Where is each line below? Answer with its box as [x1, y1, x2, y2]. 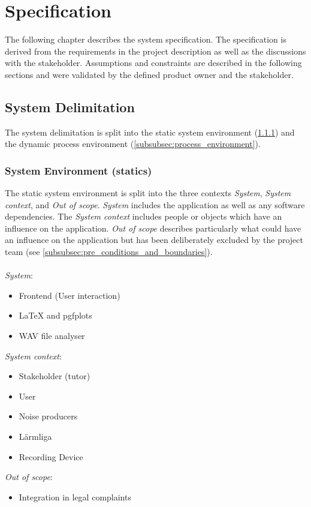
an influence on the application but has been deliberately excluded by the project [5, 233, 303, 246]
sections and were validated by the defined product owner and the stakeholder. [5, 68, 294, 80]
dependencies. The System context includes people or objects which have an [5, 210, 282, 223]
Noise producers [19, 410, 78, 422]
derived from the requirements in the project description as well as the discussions [5, 44, 306, 57]
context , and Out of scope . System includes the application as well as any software [5, 198, 305, 211]
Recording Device [19, 450, 83, 463]
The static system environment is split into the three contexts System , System [5, 187, 291, 199]
